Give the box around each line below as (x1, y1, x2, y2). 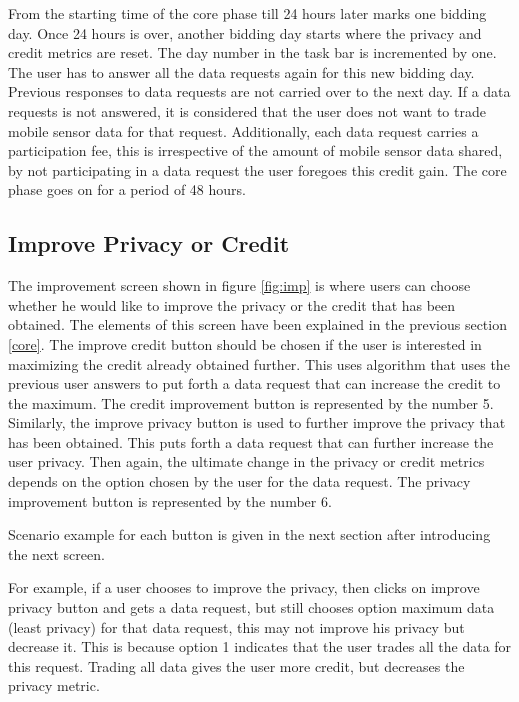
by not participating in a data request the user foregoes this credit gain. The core (8, 159, 507, 180)
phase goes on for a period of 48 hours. (8, 179, 246, 200)
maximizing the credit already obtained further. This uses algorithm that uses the (8, 353, 510, 374)
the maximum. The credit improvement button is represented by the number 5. (8, 392, 494, 413)
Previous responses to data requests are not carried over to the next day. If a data (8, 81, 511, 102)
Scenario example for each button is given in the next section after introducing (8, 524, 491, 545)
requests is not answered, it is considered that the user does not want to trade (8, 100, 486, 121)
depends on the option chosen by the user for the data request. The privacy (8, 471, 471, 492)
